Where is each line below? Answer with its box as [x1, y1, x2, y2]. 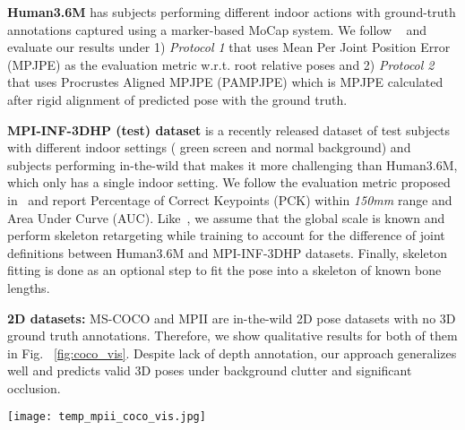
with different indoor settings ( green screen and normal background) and [7, 138, 411, 157]
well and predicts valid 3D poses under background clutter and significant [7, 361, 412, 380]
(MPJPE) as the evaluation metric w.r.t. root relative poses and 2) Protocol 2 [7, 55, 435, 73]
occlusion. [7, 378, 61, 397]
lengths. [7, 278, 50, 297]
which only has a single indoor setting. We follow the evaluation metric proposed [7, 173, 451, 192]
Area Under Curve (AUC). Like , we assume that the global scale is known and [7, 208, 445, 227]
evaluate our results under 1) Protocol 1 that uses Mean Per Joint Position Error [7, 38, 451, 56]
